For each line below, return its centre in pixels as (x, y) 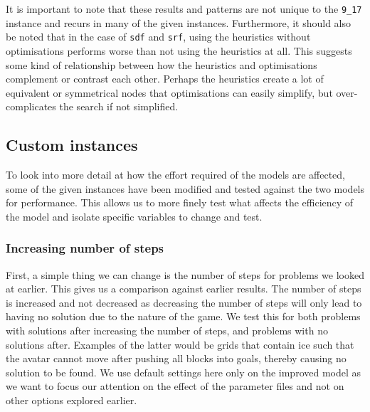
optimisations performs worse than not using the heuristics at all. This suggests (179, 50)
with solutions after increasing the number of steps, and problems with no (167, 331)
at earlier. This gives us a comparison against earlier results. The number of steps (184, 289)
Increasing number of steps (85, 248)
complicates (31, 106)
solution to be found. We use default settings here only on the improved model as (184, 372)
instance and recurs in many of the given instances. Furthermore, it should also (179, 22)
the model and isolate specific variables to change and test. (134, 216)
